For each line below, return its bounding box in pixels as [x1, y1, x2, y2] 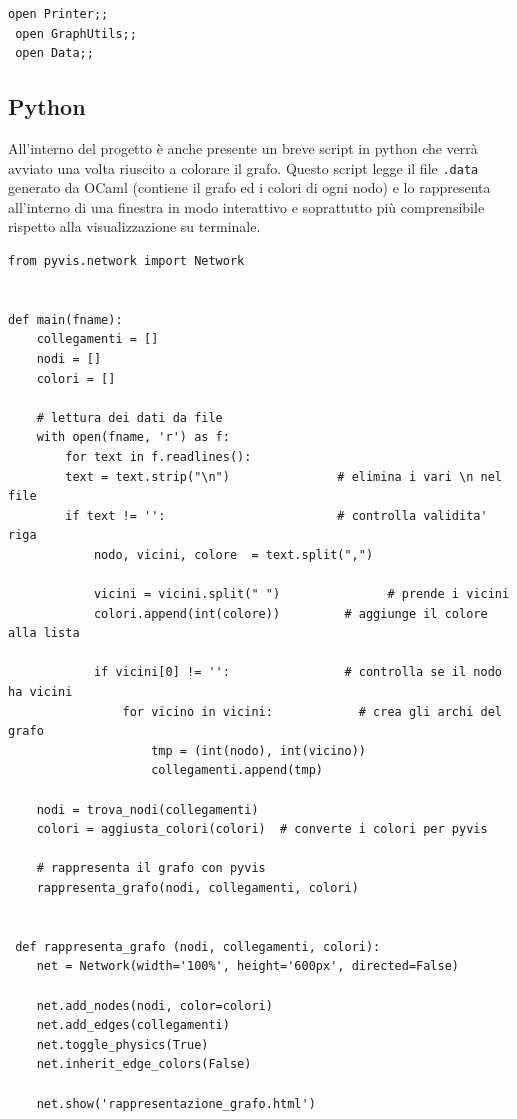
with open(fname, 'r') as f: [36, 430, 230, 445]
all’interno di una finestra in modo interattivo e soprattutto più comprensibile [8, 196, 485, 217]
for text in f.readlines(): [65, 449, 252, 464]
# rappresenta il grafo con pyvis [36, 861, 266, 876]
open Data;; [15, 46, 94, 61]
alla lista [8, 626, 80, 641]
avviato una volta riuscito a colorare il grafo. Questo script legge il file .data [8, 157, 479, 178]
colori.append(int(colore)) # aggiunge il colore [93, 606, 488, 621]
